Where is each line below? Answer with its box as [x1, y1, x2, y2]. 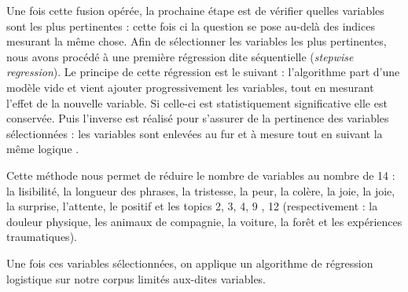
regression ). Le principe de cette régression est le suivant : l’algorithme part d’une [6, 64, 400, 80]
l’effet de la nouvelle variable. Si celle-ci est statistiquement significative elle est [6, 94, 388, 111]
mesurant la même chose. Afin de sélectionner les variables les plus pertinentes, [6, 33, 387, 49]
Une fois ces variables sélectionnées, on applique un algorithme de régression [6, 254, 373, 271]
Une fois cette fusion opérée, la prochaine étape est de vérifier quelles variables [6, 2, 384, 18]
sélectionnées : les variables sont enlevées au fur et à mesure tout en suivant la [6, 125, 383, 141]
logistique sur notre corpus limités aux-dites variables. [6, 270, 266, 287]
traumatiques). [6, 228, 77, 245]
